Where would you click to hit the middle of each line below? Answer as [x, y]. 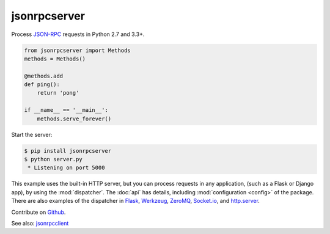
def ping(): [42, 85]
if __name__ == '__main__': [66, 110]
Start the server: [32, 134]
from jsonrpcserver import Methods [77, 50]
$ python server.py [53, 159]
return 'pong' [58, 93]
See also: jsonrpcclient [40, 223]
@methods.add [44, 76]
